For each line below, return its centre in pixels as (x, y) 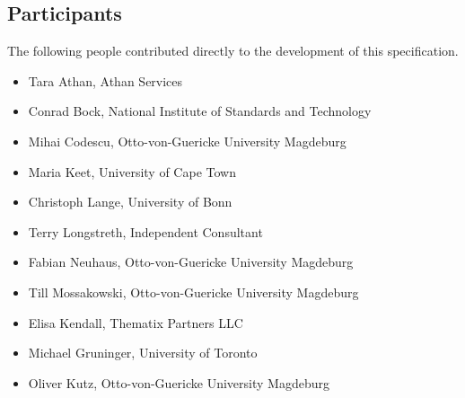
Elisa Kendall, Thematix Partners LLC (136, 322)
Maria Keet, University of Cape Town (132, 171)
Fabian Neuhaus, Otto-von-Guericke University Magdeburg (191, 262)
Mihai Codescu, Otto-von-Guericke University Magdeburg (187, 141)
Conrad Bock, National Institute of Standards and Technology (200, 111)
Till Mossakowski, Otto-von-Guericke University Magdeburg (193, 292)
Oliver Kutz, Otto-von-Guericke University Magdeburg (179, 382)
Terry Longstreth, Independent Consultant (145, 231)
